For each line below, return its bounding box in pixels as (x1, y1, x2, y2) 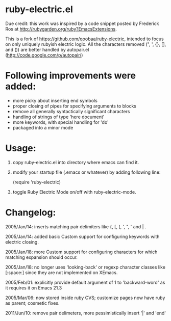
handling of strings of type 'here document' (12, 114, 105, 120)
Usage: (5, 143, 37, 154)
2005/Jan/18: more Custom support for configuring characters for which (5, 249, 158, 255)
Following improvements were (5, 70, 136, 82)
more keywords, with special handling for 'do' (12, 119, 109, 125)
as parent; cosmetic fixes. (5, 300, 60, 306)
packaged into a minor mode (12, 124, 74, 130)
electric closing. (5, 238, 39, 245)
